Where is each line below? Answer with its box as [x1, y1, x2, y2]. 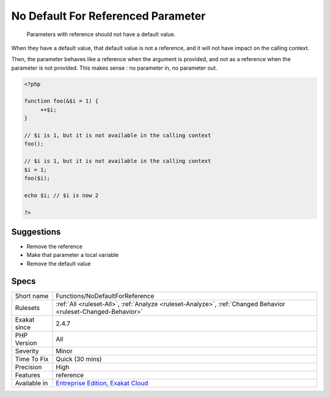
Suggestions [11, 226, 61, 237]
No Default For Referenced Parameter [11, 9, 206, 23]
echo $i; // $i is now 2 [24, 191, 99, 199]
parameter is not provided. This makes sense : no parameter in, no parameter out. [11, 64, 218, 72]
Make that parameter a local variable [26, 251, 119, 259]
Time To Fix [15, 355, 49, 363]
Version [15, 338, 37, 347]
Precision [15, 363, 42, 371]
